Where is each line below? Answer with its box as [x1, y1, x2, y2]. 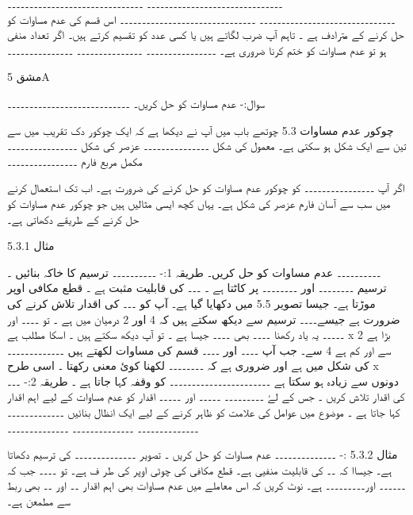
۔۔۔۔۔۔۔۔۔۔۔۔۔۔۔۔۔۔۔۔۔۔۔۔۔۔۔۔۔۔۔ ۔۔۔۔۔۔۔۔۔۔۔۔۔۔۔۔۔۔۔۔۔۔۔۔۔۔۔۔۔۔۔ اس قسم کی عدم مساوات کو [7, 10, 396, 27]
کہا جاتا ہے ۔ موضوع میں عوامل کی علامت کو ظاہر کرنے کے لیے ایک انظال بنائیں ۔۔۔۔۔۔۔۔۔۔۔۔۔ [7, 404, 400, 421]
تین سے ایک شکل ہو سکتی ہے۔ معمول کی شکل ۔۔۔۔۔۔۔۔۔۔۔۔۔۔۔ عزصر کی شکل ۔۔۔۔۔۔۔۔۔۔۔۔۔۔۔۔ [7, 137, 407, 154]
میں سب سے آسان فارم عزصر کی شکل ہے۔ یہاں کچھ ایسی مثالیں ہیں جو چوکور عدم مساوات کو [7, 194, 391, 211]
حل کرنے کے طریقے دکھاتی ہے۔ [7, 210, 140, 227]
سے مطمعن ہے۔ [7, 493, 71, 509]
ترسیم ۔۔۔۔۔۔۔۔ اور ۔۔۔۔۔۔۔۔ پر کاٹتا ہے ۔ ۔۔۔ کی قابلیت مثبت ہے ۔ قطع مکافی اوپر [7, 279, 387, 296]
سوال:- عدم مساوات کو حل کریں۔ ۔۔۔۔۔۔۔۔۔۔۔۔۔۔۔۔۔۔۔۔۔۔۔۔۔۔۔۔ [7, 94, 266, 111]
